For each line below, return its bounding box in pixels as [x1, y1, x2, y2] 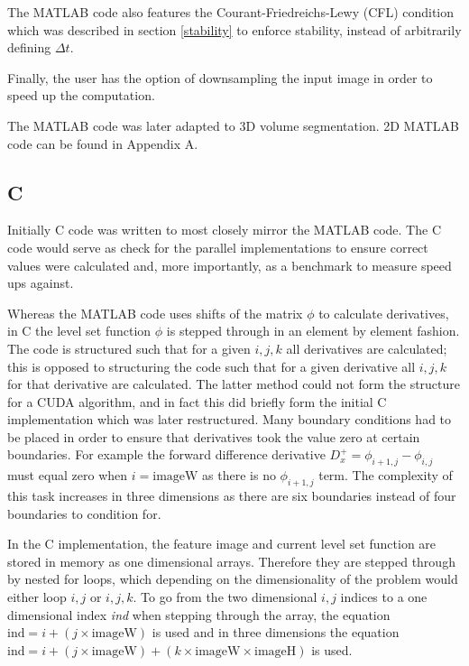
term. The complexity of [318, 466, 453, 485]
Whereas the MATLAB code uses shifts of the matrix [7, 303, 303, 322]
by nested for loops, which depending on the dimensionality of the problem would [7, 569, 458, 588]
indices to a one [340, 587, 428, 606]
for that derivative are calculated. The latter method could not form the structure [7, 375, 461, 393]
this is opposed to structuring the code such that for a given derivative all [7, 356, 416, 375]
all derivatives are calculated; [286, 338, 447, 357]
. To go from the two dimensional [133, 587, 317, 606]
